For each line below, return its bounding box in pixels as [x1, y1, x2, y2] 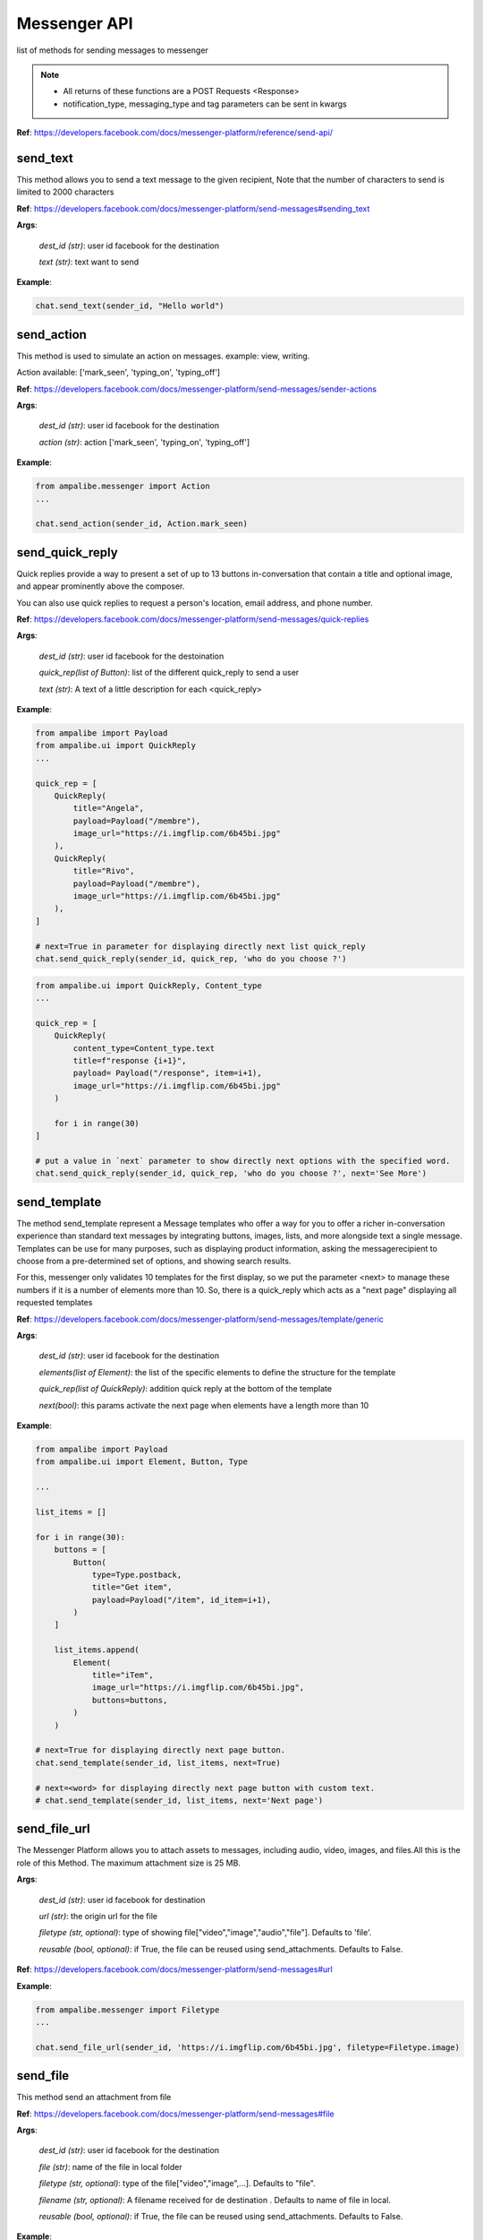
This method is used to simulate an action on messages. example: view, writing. [16, 350, 310, 361]
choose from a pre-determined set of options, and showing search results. [16, 1255, 292, 1267]
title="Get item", [91, 1582, 174, 1592]
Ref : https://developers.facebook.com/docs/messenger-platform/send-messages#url [16, 1964, 333, 1975]
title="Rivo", [72, 866, 135, 876]
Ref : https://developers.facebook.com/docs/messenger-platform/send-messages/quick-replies [16, 614, 369, 625]
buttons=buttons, [91, 1694, 168, 1705]
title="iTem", [91, 1670, 154, 1680]
